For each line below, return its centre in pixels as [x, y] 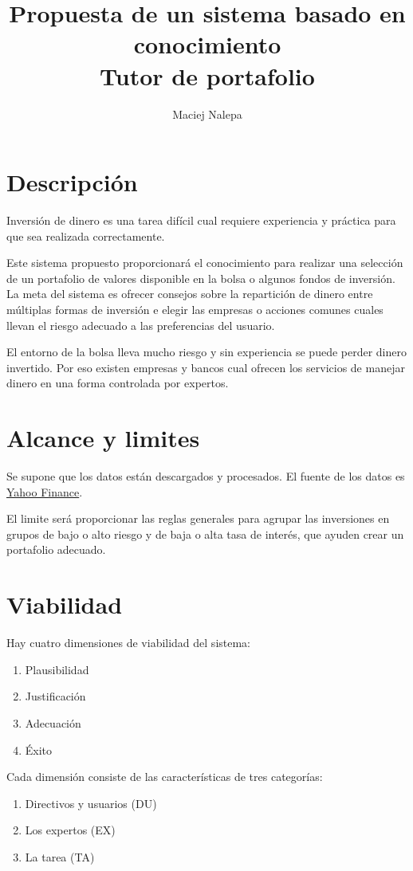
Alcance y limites [103, 438]
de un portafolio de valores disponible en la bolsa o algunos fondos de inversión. [201, 278]
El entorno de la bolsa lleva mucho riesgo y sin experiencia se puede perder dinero [206, 352]
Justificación [55, 696]
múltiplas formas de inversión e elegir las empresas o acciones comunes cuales [195, 309]
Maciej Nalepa [207, 114]
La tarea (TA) [60, 856]
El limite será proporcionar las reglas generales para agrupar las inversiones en [198, 518]
